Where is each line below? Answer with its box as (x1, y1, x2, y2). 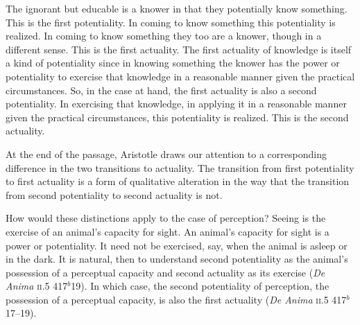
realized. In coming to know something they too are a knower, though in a (6, 28, 322, 43)
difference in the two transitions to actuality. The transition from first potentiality (6, 160, 354, 175)
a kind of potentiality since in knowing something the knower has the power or (6, 55, 340, 70)
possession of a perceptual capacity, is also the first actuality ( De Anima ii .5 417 (6, 292, 347, 306)
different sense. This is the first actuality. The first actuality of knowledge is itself (6, 42, 352, 56)
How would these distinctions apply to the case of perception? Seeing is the (6, 211, 326, 225)
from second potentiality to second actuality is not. (6, 187, 223, 202)
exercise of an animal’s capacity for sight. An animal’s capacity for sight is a (6, 224, 329, 238)
